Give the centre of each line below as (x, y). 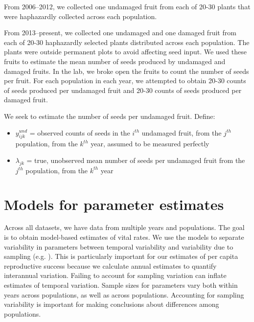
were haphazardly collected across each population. (81, 16)
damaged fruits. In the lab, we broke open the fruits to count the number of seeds (127, 71)
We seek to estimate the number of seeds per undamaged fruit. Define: (110, 116)
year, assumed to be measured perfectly (150, 144)
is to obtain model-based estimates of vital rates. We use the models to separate (124, 237)
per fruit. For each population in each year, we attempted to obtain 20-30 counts (125, 80)
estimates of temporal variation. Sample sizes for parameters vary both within (121, 285)
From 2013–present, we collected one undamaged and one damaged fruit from (120, 33)
